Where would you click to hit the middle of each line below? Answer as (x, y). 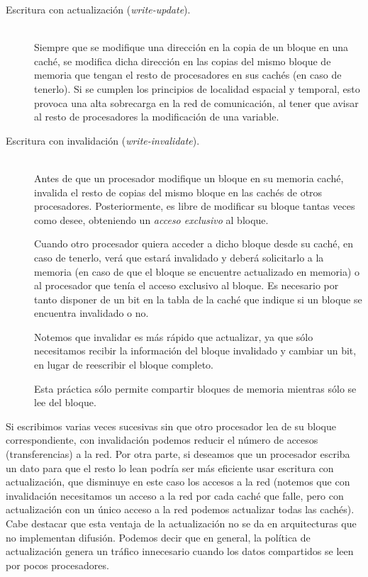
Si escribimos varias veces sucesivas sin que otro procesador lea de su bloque (171, 426)
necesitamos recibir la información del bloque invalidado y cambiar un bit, (195, 351)
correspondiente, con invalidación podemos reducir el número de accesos (162, 440)
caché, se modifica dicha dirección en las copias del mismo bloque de (183, 61)
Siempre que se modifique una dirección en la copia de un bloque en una (191, 47)
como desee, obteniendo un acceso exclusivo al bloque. (151, 219)
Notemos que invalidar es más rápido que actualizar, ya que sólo (174, 336)
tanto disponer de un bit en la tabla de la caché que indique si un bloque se (198, 299)
